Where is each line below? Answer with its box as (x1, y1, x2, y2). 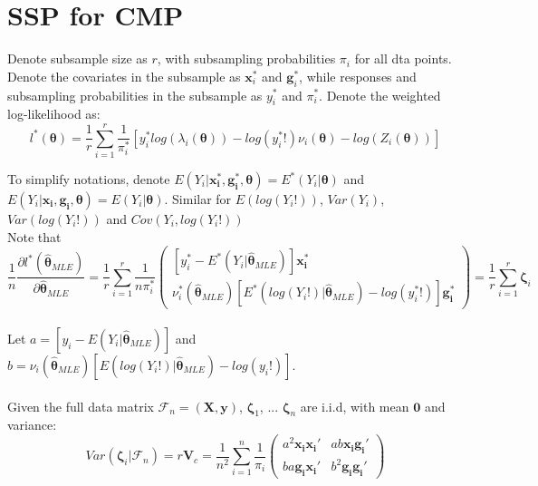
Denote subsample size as (7, 49, 148, 68)
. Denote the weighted (319, 85, 441, 104)
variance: (7, 415, 57, 434)
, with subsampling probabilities (157, 49, 336, 68)
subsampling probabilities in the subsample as (7, 85, 263, 104)
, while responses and (299, 66, 417, 85)
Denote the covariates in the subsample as (7, 66, 241, 85)
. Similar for (164, 190, 232, 209)
